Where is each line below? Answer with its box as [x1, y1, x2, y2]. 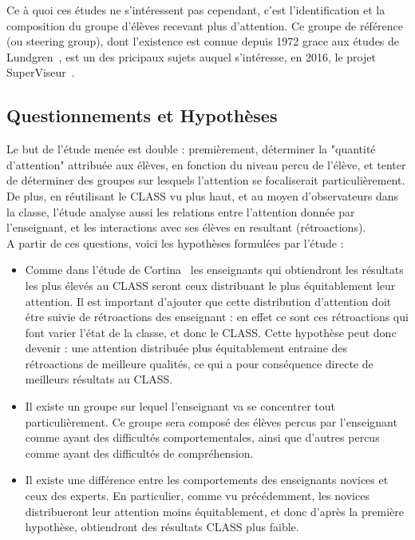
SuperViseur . [6, 64, 75, 81]
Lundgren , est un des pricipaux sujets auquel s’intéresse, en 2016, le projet [6, 48, 376, 65]
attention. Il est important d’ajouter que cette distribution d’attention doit [25, 292, 392, 309]
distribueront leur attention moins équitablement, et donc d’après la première [25, 502, 404, 519]
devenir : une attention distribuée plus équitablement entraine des [25, 339, 348, 356]
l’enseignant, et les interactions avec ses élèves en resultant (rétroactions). [6, 219, 366, 236]
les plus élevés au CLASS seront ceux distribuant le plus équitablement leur [25, 276, 396, 293]
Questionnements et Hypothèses [6, 103, 278, 128]
